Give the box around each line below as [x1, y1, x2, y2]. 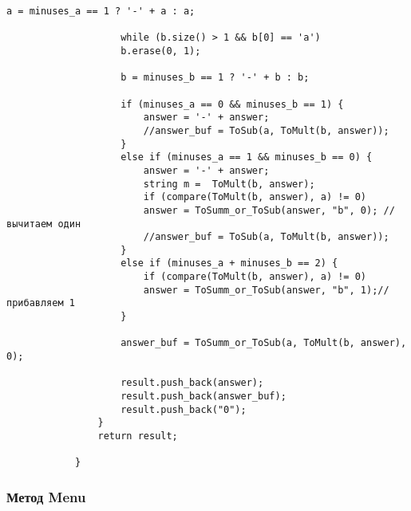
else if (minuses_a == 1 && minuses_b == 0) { [121, 151, 373, 163]
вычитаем [6, 218, 53, 230]
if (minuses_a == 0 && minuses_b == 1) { [121, 98, 344, 110]
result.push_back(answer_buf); [121, 391, 287, 403]
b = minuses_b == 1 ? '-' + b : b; [121, 72, 310, 84]
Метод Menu [6, 486, 86, 506]
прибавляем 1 [6, 297, 75, 309]
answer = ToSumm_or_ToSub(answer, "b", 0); [143, 204, 378, 216]
